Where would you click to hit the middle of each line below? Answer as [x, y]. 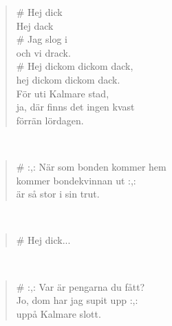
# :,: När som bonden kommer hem [91, 166]
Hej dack [35, 25]
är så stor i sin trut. [58, 194]
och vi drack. [43, 52]
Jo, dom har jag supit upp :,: [77, 300]
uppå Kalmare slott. [58, 313]
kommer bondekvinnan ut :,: [76, 180]
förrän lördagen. [50, 120]
